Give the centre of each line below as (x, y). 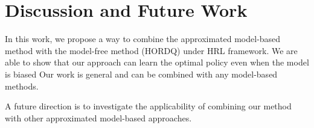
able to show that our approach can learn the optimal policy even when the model (157, 62)
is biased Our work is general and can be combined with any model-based (141, 74)
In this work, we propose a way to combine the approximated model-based (143, 39)
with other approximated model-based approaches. (98, 117)
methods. (22, 86)
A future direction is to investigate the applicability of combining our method (148, 106)
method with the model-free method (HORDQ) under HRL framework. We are (151, 50)
